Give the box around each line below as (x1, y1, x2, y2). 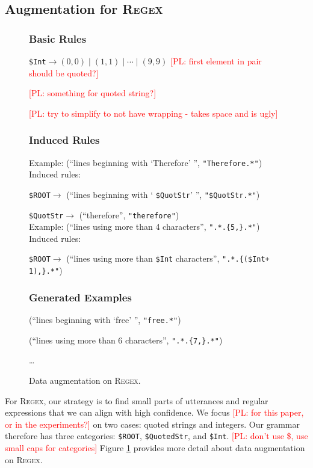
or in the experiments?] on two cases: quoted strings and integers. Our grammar (5, 417, 300, 430)
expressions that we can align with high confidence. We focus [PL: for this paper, (5, 406, 304, 419)
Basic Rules (29, 31, 87, 46)
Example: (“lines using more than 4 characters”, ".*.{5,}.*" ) (29, 220, 260, 233)
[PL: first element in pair (170, 55, 262, 67)
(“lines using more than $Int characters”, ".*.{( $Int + (66, 252, 270, 265)
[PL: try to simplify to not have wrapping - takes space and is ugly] (29, 106, 278, 119)
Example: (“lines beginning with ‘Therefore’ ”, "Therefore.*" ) (29, 156, 262, 168)
